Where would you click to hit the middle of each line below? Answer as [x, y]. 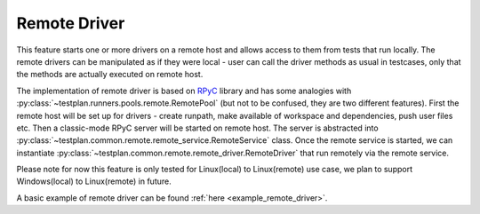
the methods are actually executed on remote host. [110, 75]
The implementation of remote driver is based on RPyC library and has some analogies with [184, 91]
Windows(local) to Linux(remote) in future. [94, 181]
